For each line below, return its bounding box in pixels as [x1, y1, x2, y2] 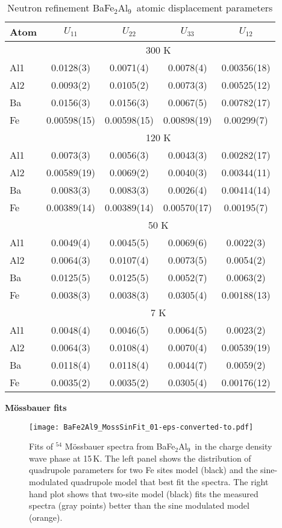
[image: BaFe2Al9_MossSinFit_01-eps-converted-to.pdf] [29, 422, 254, 431]
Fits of [29, 440, 53, 453]
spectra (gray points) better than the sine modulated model [29, 499, 249, 512]
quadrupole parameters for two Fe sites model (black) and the [29, 463, 258, 476]
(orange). [29, 511, 63, 523]
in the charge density [195, 440, 272, 453]
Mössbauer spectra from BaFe [64, 440, 175, 453]
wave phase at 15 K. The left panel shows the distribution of [29, 451, 251, 464]
